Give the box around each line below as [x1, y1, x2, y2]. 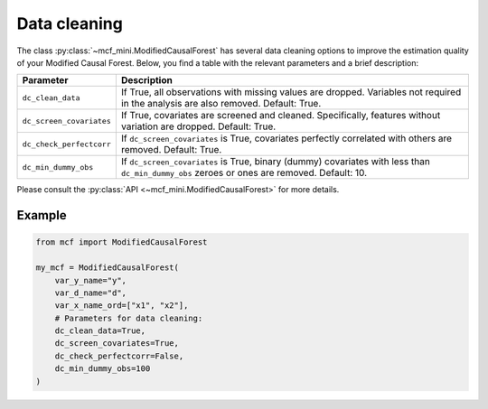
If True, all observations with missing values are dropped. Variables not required [120, 86, 462, 98]
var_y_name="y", [54, 275, 127, 285]
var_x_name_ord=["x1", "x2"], [54, 301, 189, 311]
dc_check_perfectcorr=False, [54, 350, 184, 361]
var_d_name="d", [54, 287, 127, 298]
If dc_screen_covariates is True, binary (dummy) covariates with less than [120, 155, 431, 168]
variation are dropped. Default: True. [120, 120, 277, 133]
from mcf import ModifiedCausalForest [35, 237, 208, 247]
